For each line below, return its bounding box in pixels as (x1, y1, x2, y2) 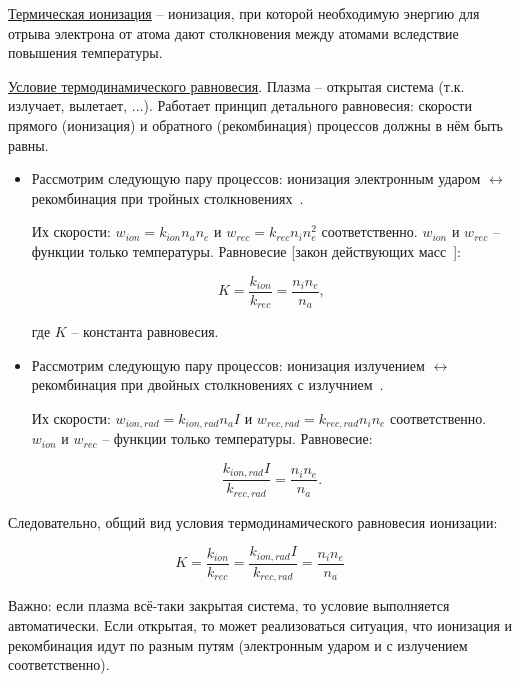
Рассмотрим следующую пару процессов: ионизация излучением (31, 354, 425, 375)
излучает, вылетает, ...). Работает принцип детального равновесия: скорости (8, 95, 472, 116)
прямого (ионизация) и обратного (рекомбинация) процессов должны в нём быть (8, 114, 503, 135)
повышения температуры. (8, 42, 163, 63)
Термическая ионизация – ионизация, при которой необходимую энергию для (8, 3, 480, 23)
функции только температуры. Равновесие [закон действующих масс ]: (31, 240, 462, 261)
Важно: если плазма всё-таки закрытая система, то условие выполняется (8, 595, 450, 616)
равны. (8, 134, 49, 155)
